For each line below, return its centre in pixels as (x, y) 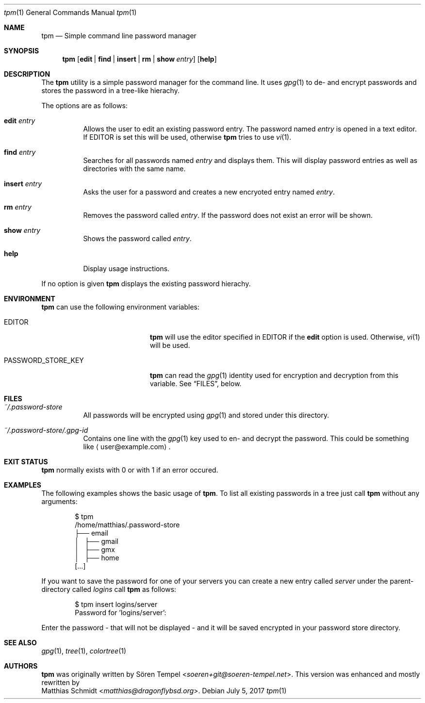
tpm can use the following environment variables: (120, 307)
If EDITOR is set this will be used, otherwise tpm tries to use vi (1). (187, 137)
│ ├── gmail (97, 541)
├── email (91, 533)
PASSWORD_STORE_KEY (44, 360)
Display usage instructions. (126, 269)
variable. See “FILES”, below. (196, 384)
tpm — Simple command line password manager (119, 36)
